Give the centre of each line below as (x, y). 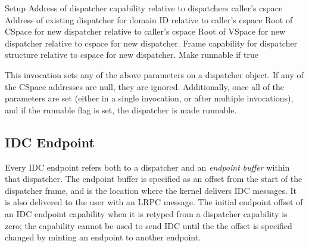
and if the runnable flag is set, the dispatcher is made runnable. (121, 109)
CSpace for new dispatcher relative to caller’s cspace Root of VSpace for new (145, 31)
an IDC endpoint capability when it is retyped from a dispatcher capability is (146, 213)
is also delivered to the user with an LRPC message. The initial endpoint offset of (154, 202)
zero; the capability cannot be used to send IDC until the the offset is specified (149, 225)
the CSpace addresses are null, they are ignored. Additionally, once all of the (145, 86)
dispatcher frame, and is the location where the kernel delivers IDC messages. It (151, 190)
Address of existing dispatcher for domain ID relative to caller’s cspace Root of (149, 19)
